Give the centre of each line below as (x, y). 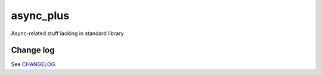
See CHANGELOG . (34, 64)
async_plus (40, 15)
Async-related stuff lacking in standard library (67, 33)
